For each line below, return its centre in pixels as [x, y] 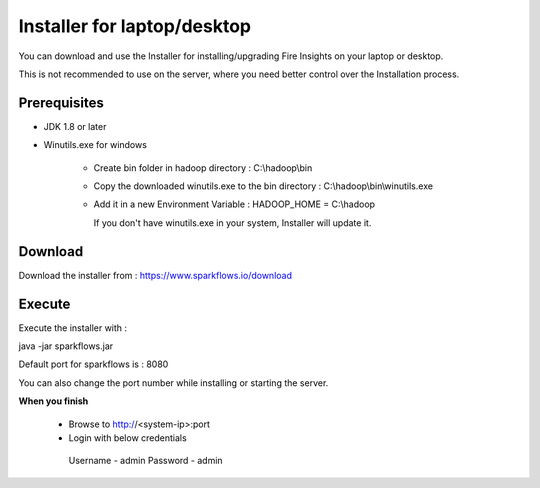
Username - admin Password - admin [146, 461]
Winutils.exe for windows [95, 145]
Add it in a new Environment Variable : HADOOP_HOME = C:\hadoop [234, 204]
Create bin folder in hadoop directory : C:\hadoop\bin [203, 167]
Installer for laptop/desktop [135, 26]
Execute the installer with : [73, 327]
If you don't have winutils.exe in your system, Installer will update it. [232, 222]
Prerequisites [61, 102]
